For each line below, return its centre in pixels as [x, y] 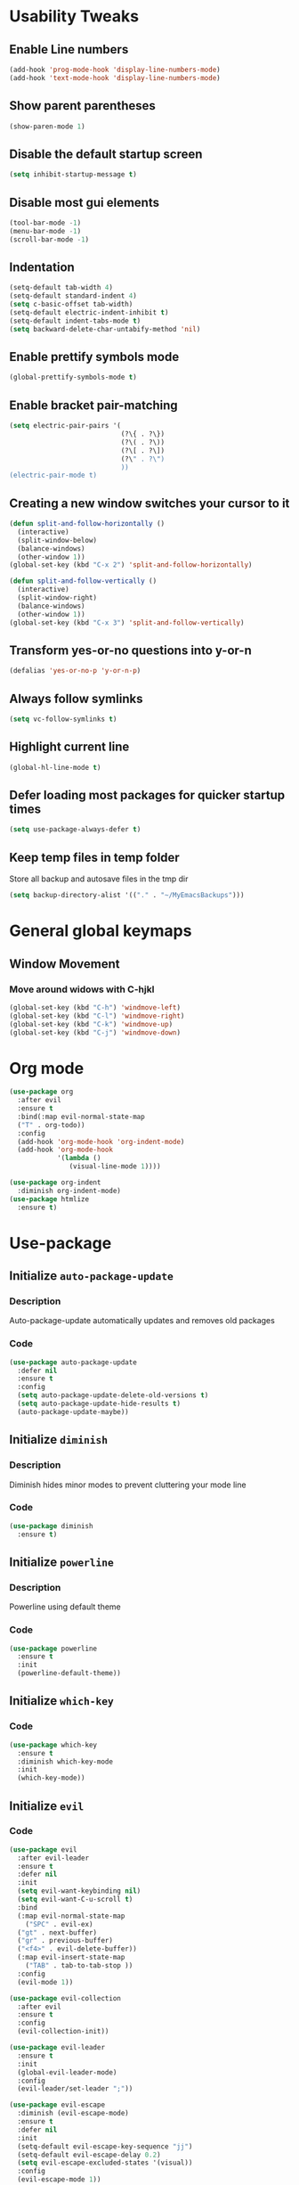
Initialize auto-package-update [91, 1276]
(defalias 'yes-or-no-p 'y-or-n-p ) [75, 671]
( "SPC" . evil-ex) [59, 1924]
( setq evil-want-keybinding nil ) [79, 1891]
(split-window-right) [57, 598]
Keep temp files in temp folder [94, 857]
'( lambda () [79, 1158]
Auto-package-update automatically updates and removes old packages [142, 1321]
